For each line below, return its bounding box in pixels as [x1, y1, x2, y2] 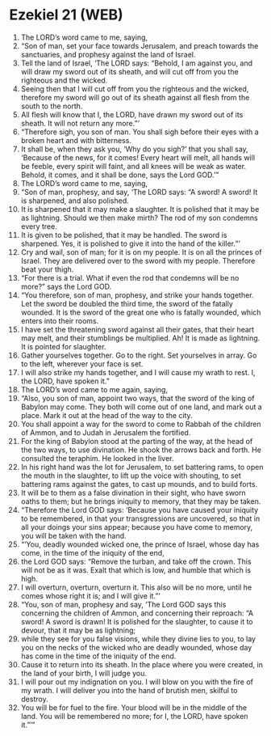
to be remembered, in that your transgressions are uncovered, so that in [20, 514, 261, 523]
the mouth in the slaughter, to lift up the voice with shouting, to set [20, 471, 241, 480]
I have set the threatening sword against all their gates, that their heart [20, 324, 255, 334]
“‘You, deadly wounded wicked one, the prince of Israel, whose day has [20, 539, 260, 549]
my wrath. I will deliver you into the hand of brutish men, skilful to [20, 685, 238, 695]
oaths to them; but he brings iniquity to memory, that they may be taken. [20, 496, 261, 506]
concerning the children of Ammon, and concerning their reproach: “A [20, 608, 253, 618]
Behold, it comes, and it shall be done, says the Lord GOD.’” [20, 170, 219, 180]
